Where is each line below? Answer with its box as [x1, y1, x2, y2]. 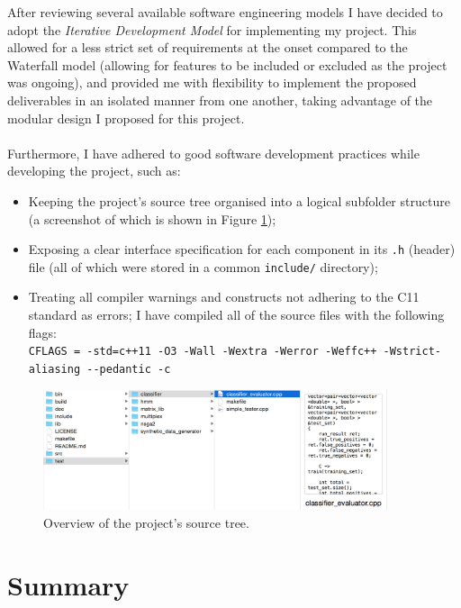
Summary [7, 566, 130, 603]
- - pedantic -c [86, 362, 171, 376]
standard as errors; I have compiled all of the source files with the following [28, 305, 445, 324]
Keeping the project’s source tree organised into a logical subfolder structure [28, 191, 450, 210]
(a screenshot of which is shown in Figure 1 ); [28, 209, 276, 228]
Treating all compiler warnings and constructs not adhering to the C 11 [28, 287, 420, 306]
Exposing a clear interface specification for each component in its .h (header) [28, 240, 456, 259]
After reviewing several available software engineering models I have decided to [7, 3, 443, 21]
